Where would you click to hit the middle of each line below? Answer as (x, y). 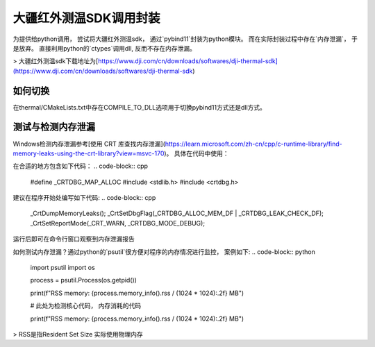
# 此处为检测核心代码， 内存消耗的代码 (86, 306)
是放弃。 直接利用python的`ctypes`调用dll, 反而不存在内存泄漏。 (105, 48)
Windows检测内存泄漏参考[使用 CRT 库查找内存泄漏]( (89, 144)
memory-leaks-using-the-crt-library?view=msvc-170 (89, 153)
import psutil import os (62, 268)
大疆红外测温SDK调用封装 (86, 18)
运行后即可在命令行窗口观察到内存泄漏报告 (74, 239)
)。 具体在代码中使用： (197, 153)
